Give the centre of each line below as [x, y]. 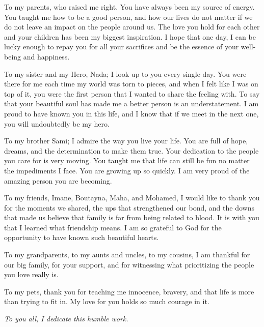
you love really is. [31, 274]
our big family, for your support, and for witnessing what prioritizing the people [129, 264]
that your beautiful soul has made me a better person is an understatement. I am [131, 103]
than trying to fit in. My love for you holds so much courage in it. [107, 301]
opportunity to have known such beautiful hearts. [82, 237]
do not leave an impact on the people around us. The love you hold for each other [132, 27]
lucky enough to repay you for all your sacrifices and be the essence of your [122, 47]
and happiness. [46, 56]
